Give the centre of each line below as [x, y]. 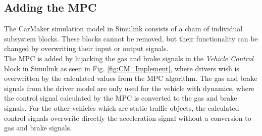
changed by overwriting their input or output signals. [86, 48]
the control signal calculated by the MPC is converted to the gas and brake [121, 98]
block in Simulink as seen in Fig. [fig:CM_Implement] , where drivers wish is [122, 68]
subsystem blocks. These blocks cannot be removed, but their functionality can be [131, 38]
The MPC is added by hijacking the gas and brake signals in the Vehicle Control [129, 58]
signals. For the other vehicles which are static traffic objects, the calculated [122, 107]
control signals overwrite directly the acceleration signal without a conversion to [128, 118]
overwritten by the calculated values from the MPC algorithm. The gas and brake [131, 78]
